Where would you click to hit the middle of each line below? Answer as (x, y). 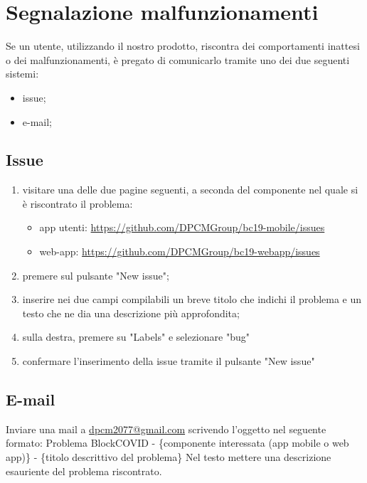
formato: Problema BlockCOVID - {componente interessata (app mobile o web (177, 443)
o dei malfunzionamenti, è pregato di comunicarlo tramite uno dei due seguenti (178, 59)
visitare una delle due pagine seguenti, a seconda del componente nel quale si (190, 190)
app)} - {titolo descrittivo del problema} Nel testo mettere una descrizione (169, 457)
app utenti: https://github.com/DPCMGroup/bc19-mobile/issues (182, 227)
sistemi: (22, 74)
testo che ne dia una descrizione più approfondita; (131, 313)
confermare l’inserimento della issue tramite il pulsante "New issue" (169, 361)
